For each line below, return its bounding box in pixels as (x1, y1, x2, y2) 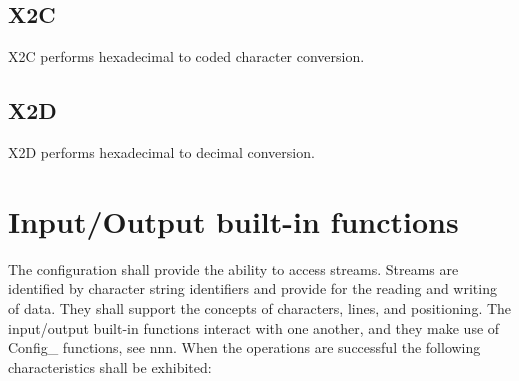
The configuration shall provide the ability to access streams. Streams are (8, 258, 459, 279)
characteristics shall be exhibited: (8, 356, 212, 377)
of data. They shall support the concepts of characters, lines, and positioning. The (8, 297, 512, 318)
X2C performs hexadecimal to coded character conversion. (8, 46, 365, 67)
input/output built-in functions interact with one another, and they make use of (8, 317, 500, 338)
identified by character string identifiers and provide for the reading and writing (8, 278, 497, 299)
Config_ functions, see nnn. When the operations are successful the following (8, 337, 481, 358)
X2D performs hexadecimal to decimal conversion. (8, 142, 315, 162)
